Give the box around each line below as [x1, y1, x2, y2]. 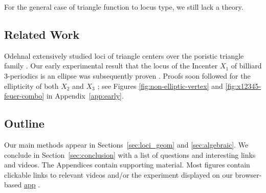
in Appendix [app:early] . [46, 90, 124, 101]
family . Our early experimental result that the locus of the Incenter [4, 60, 218, 71]
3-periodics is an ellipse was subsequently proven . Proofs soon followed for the [4, 70, 251, 81]
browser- [235, 169, 262, 180]
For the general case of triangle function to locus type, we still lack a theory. [4, 2, 243, 12]
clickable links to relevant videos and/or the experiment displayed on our [4, 169, 233, 180]
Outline [4, 115, 45, 131]
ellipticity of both [4, 80, 59, 91]
